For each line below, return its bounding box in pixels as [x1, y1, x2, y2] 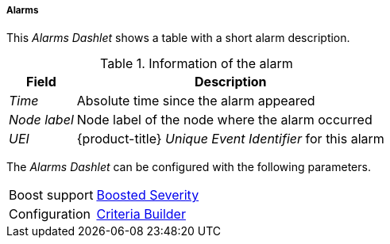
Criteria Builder [96, 206, 186, 223]
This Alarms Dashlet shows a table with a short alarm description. [6, 31, 350, 45]
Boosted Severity [96, 187, 199, 204]
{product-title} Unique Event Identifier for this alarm [76, 131, 384, 147]
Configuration [9, 206, 91, 223]
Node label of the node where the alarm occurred [76, 112, 373, 128]
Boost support [9, 187, 94, 204]
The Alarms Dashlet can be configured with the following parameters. [6, 160, 371, 174]
